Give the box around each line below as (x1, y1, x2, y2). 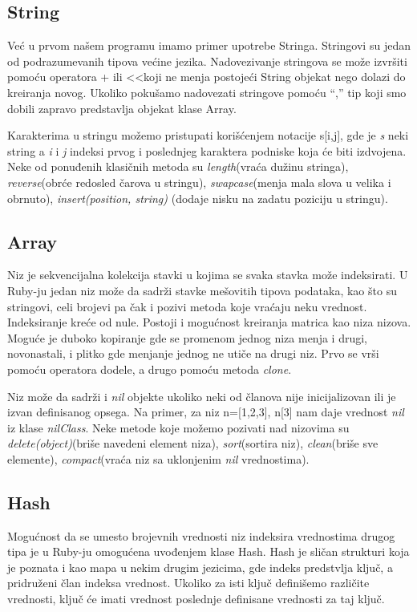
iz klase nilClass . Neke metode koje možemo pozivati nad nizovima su (7, 419, 350, 436)
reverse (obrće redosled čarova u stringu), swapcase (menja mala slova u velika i (7, 173, 391, 190)
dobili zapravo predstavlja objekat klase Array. (7, 99, 237, 116)
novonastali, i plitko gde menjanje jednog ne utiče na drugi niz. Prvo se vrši (7, 345, 379, 362)
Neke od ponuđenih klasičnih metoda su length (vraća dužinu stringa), (7, 158, 349, 175)
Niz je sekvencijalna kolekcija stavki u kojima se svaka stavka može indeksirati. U (7, 266, 408, 283)
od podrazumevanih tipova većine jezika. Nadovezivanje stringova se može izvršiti (7, 52, 407, 69)
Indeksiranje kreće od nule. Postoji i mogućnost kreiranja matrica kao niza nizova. (7, 314, 411, 330)
